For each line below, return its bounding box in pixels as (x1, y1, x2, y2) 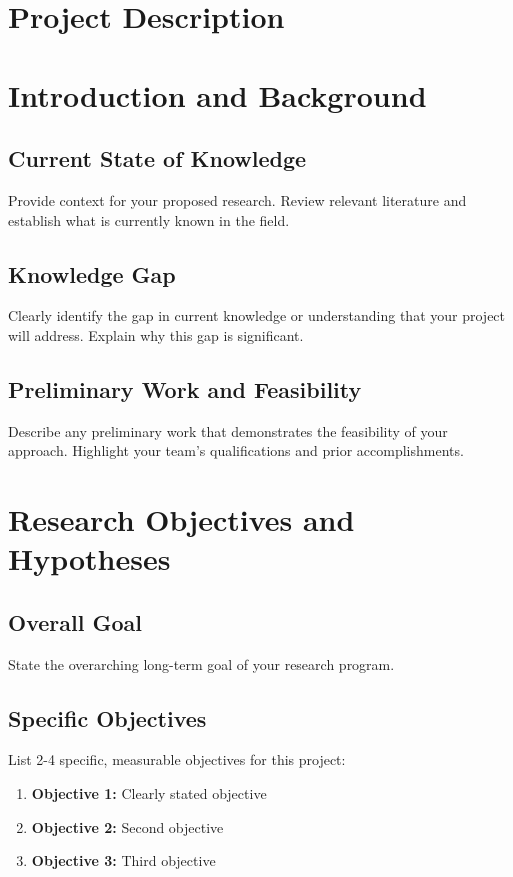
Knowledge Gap (8, 258, 176, 289)
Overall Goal (8, 606, 142, 637)
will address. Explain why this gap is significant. (8, 324, 304, 345)
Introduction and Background (8, 74, 427, 115)
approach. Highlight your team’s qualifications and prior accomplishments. (8, 440, 464, 461)
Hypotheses (8, 538, 171, 579)
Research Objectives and (8, 499, 355, 540)
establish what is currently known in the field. (8, 209, 290, 230)
